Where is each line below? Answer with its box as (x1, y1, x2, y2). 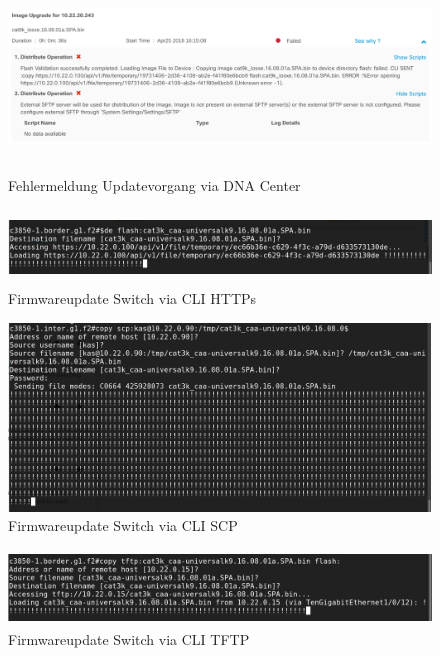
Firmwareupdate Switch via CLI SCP (8, 515, 238, 536)
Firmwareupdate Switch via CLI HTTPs (8, 288, 257, 309)
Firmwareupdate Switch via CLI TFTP (8, 629, 250, 650)
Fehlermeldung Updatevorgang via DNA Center (8, 174, 301, 195)
